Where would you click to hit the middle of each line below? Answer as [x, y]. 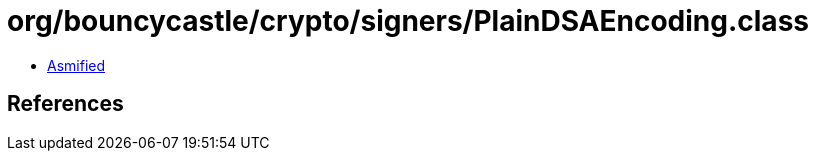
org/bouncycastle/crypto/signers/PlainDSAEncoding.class [408, 21]
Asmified [76, 65]
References [65, 104]
